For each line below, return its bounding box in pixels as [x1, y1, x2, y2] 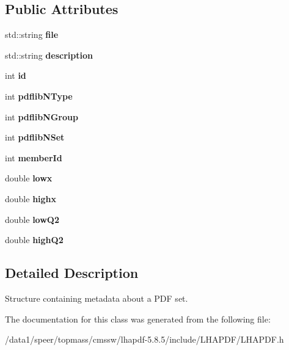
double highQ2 [5, 233, 64, 246]
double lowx [5, 172, 53, 184]
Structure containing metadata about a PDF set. [5, 291, 188, 304]
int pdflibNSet [5, 131, 65, 144]
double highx [5, 192, 57, 205]
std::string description [5, 48, 93, 61]
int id [5, 69, 26, 82]
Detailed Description [5, 263, 139, 282]
